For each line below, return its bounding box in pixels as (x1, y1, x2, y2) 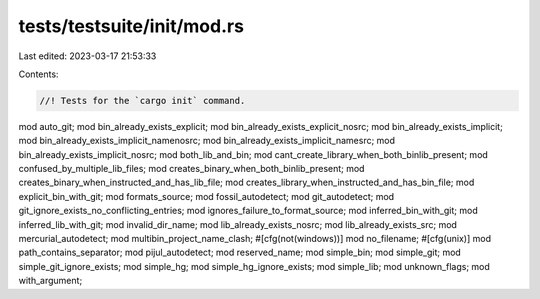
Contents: (18, 68, 59, 80)
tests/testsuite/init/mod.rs (18, 15, 245, 37)
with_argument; (18, 275, 83, 287)
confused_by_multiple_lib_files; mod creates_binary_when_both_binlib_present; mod (18, 163, 365, 175)
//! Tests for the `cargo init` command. (39, 95, 246, 106)
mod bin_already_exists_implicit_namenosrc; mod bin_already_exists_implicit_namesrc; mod (18, 135, 395, 147)
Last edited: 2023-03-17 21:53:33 (18, 50, 157, 62)
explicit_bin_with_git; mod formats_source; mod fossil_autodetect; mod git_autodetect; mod (18, 190, 395, 202)
